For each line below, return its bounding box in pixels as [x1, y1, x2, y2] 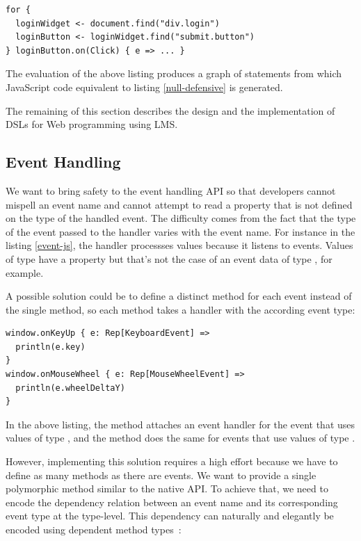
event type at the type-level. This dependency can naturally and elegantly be [6, 508, 334, 523]
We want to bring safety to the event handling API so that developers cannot [6, 183, 336, 197]
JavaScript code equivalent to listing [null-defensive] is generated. [6, 79, 283, 94]
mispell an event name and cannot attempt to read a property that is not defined [6, 197, 353, 211]
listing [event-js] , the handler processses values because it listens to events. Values [6, 238, 353, 252]
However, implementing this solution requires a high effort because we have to [6, 454, 338, 469]
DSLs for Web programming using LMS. [6, 117, 178, 131]
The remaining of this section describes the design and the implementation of [6, 103, 335, 118]
